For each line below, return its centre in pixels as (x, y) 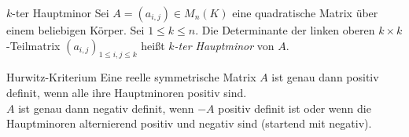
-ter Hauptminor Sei (61, 13)
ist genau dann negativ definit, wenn (106, 108)
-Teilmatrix (33, 45)
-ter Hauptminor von (224, 45)
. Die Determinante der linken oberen (285, 30)
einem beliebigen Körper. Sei (76, 30)
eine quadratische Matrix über (305, 13)
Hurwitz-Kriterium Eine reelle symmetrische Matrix (131, 77)
